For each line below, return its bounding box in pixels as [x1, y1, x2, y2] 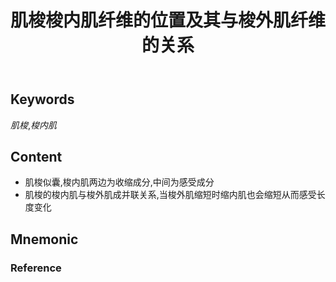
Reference [10, 261, 62, 275]
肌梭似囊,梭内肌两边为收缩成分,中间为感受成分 [24, 176, 215, 188]
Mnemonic [10, 231, 79, 248]
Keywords [10, 91, 75, 108]
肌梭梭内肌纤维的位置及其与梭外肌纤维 [10, 9, 327, 32]
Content [10, 149, 63, 165]
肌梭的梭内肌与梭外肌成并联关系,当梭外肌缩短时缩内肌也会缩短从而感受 [24, 189, 317, 201]
